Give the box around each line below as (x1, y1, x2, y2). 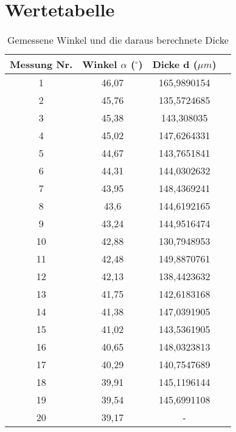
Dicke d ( (152, 57, 198, 72)
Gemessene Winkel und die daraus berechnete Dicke (7, 33, 229, 47)
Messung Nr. (10, 57, 73, 72)
